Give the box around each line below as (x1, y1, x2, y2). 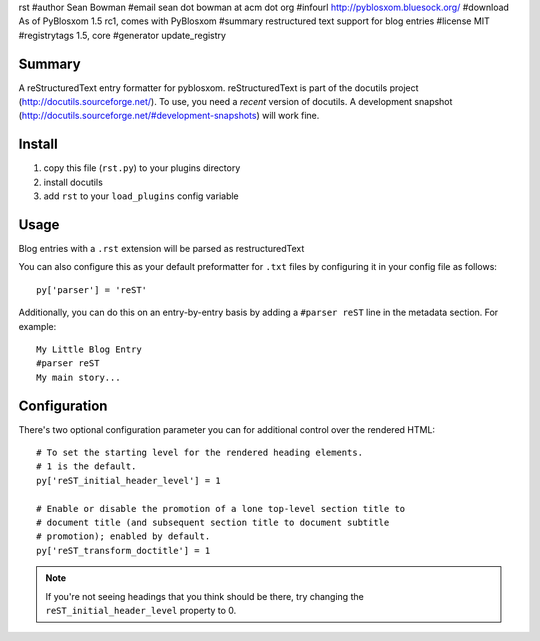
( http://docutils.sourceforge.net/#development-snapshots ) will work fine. (18, 110, 320, 122)
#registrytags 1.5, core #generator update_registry (18, 29, 227, 41)
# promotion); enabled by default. (36, 531, 211, 542)
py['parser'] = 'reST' (36, 284, 148, 295)
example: (18, 320, 57, 332)
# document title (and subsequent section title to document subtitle (36, 517, 390, 529)
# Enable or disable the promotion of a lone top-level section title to (36, 503, 406, 514)
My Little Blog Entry (36, 344, 142, 355)
